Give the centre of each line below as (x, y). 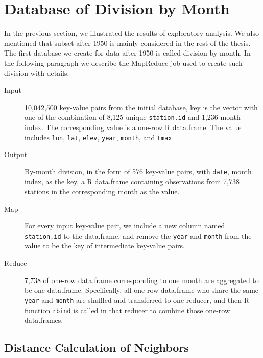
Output (16, 154)
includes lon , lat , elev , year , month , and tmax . (99, 137)
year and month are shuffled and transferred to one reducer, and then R (137, 300)
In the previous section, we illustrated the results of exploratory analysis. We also (131, 33)
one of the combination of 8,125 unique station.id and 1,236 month (133, 117)
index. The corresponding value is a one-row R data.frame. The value (133, 127)
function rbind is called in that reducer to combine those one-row (127, 310)
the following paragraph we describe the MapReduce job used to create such (123, 62)
